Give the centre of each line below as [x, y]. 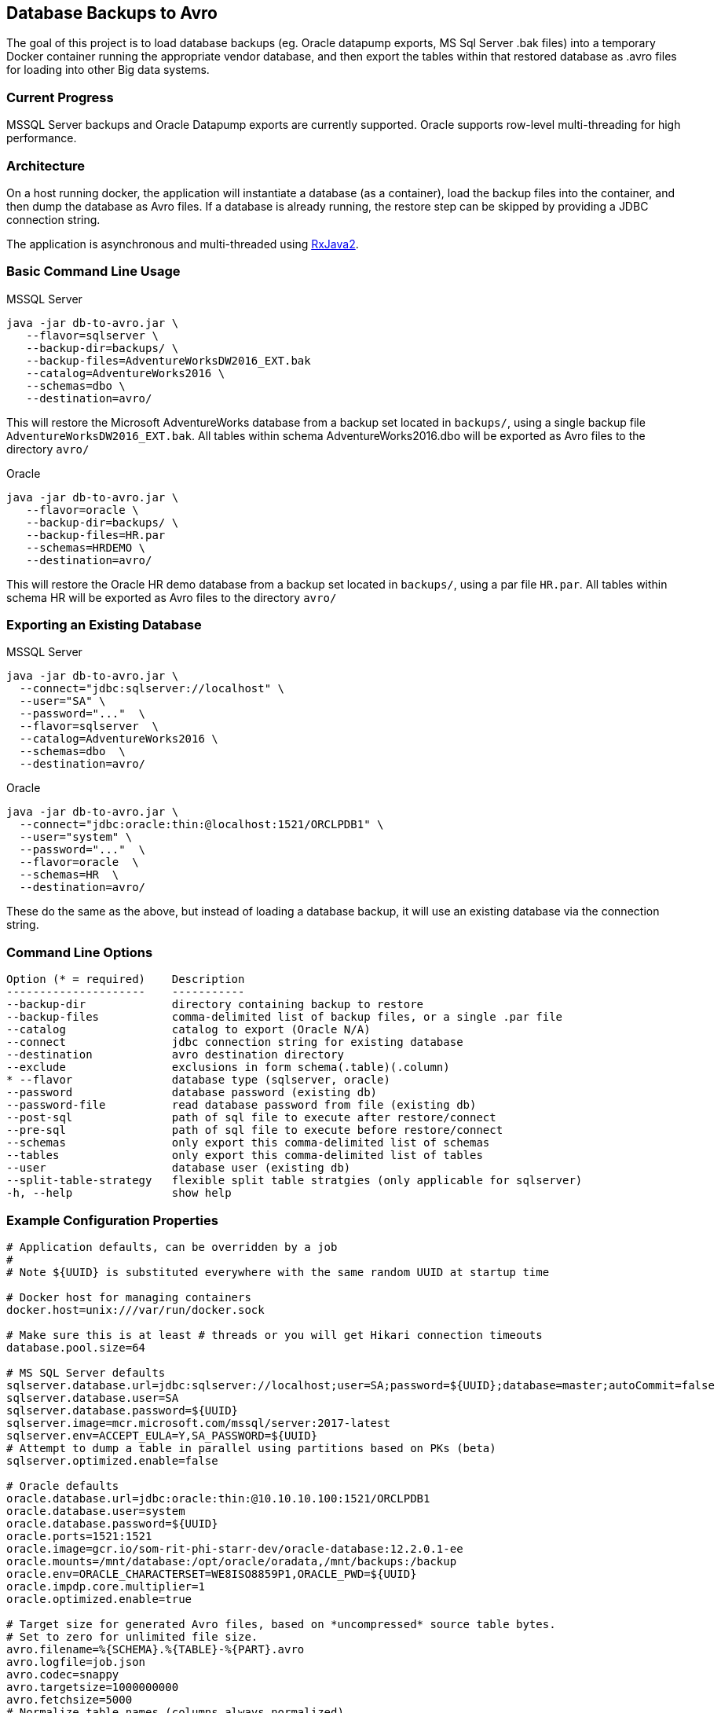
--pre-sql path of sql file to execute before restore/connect [255, 1130]
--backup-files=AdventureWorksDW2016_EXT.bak [168, 360]
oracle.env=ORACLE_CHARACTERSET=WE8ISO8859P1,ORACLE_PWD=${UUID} [212, 1574]
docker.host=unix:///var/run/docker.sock [135, 1310]
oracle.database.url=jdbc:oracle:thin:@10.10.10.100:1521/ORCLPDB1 [218, 1498]
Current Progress [60, 97]
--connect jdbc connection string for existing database [235, 1042]
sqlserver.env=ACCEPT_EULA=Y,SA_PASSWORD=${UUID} [162, 1435]
